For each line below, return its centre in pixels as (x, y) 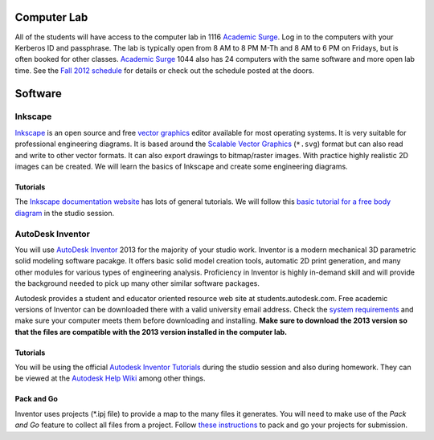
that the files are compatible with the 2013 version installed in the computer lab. (151, 332)
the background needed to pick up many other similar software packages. (137, 283)
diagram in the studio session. (65, 213)
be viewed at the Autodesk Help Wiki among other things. (110, 378)
